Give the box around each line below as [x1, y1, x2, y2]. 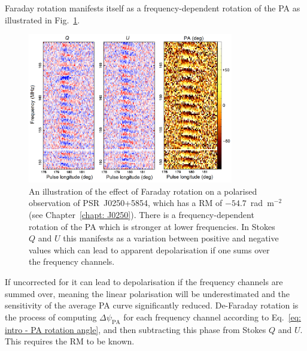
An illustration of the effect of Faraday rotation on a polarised [29, 184, 257, 197]
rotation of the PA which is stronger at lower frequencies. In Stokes [29, 220, 275, 232]
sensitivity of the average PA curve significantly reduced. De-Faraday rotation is [5, 299, 299, 311]
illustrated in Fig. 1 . [5, 13, 80, 26]
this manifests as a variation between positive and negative [63, 232, 279, 244]
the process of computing [5, 310, 97, 323]
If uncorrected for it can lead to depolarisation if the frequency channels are [5, 276, 283, 288]
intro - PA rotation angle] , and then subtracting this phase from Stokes [5, 323, 266, 335]
